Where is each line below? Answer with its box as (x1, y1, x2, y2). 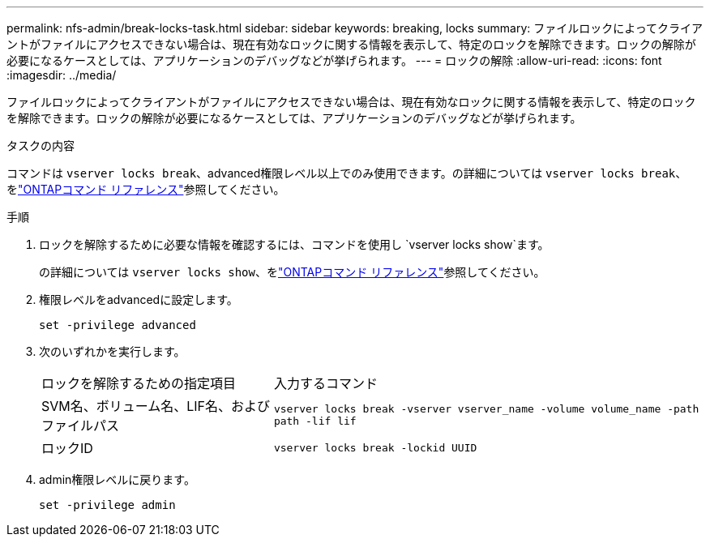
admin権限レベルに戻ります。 (39, 472, 195, 486)
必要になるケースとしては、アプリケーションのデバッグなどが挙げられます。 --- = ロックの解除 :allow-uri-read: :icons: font (6, 53, 662, 67)
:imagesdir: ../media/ (6, 68, 117, 82)
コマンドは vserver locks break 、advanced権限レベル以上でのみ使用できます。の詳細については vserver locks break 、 (6, 166, 687, 180)
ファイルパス (41, 417, 120, 434)
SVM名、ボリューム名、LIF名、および (41, 398, 271, 414)
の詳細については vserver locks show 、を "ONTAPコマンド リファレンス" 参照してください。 (39, 265, 545, 279)
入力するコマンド (273, 375, 378, 391)
